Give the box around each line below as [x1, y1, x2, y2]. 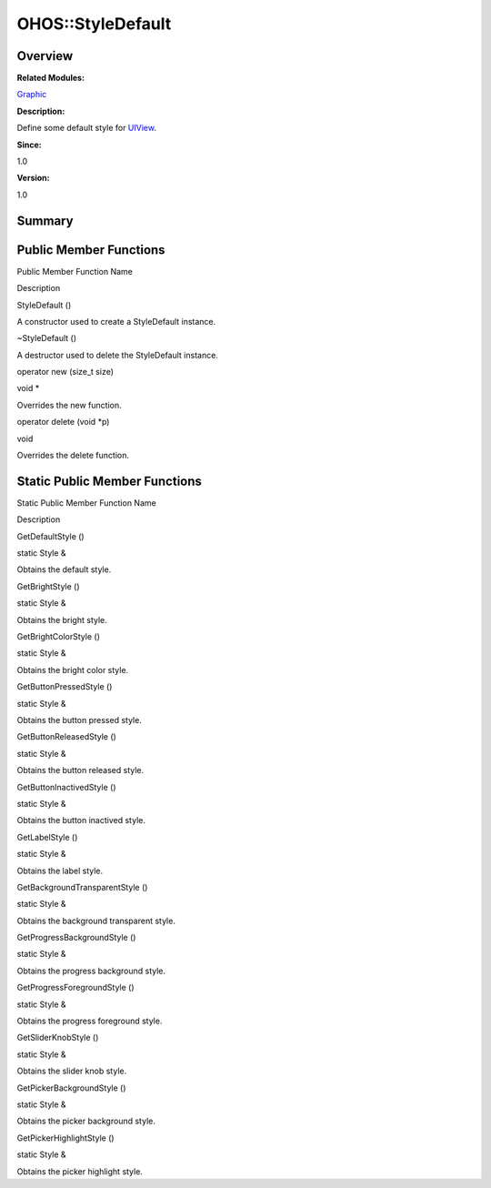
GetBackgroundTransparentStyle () [16, 881, 148, 892]
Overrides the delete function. [16, 450, 129, 461]
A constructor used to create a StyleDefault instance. [16, 316, 216, 327]
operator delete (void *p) [16, 417, 110, 428]
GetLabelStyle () [16, 831, 78, 842]
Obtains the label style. [16, 865, 104, 876]
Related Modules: [16, 73, 85, 84]
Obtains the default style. [16, 564, 112, 575]
